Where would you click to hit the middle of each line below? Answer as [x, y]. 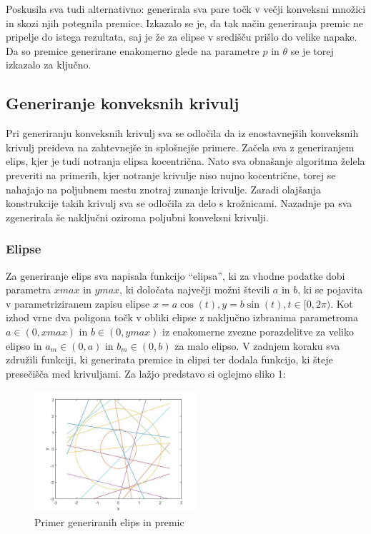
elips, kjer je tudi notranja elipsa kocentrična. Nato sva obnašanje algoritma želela [185, 161]
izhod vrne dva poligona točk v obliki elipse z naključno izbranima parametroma [182, 317]
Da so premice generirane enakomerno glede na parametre [133, 50]
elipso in [24, 345]
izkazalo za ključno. [49, 65]
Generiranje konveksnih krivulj [123, 103]
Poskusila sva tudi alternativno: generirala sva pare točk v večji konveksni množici [186, 9]
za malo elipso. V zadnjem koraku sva [257, 345]
